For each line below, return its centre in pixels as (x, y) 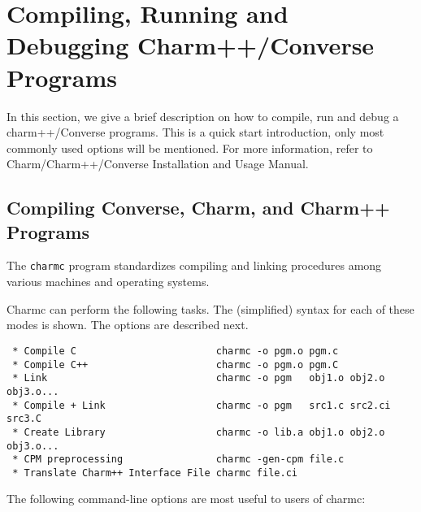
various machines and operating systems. (108, 282)
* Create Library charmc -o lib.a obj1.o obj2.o (199, 432)
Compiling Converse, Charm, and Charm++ (198, 208)
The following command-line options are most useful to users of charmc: (186, 499)
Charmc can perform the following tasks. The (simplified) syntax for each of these (210, 308)
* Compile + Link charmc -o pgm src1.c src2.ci (202, 405)
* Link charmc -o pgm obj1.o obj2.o (199, 378)
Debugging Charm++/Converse (191, 45)
